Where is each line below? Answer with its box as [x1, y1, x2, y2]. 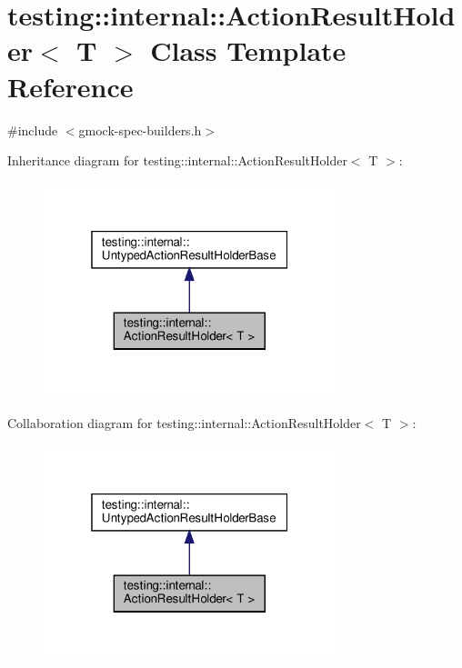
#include [7, 120, 58, 139]
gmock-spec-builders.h [78, 120, 202, 139]
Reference [7, 67, 134, 105]
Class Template [150, 32, 346, 69]
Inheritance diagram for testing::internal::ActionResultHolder [7, 151, 347, 170]
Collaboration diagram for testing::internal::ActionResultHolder [7, 414, 361, 433]
